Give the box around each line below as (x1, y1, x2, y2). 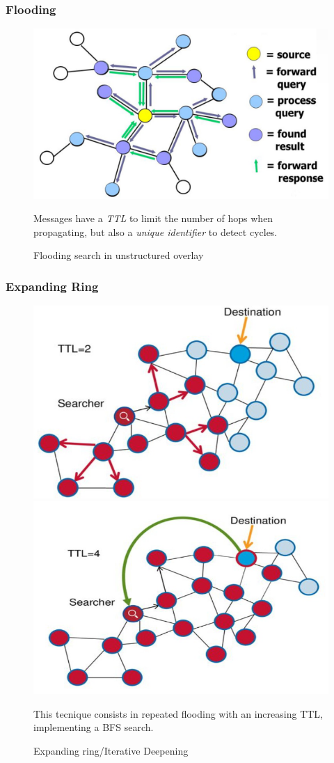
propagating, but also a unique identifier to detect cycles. (33, 224, 278, 239)
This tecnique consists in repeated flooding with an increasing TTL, (33, 706, 323, 721)
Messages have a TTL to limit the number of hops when (33, 211, 273, 226)
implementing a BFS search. (33, 720, 154, 734)
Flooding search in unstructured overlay (33, 248, 204, 262)
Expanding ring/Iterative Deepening (33, 743, 189, 757)
